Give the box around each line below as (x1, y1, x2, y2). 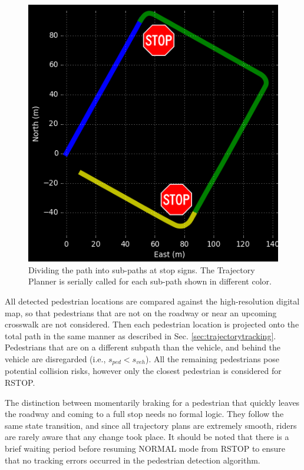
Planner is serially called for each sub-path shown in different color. (28, 275, 272, 287)
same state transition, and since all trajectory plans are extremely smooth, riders (5, 419, 297, 431)
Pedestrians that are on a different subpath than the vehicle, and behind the (5, 341, 281, 353)
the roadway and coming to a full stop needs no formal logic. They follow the (5, 408, 284, 420)
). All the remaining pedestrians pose (145, 352, 280, 365)
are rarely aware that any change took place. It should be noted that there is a (5, 431, 289, 443)
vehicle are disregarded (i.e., (5, 352, 106, 365)
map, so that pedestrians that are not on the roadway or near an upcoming (5, 306, 277, 319)
